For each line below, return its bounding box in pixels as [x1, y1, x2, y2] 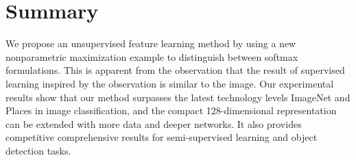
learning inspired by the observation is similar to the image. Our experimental [5, 76, 334, 90]
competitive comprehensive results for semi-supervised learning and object [5, 130, 318, 144]
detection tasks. [5, 143, 71, 157]
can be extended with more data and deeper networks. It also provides [5, 116, 302, 131]
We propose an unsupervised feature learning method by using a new [5, 36, 296, 51]
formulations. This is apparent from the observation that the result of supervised [5, 63, 345, 77]
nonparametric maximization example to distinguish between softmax [5, 49, 298, 64]
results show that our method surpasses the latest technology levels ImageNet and [5, 90, 351, 104]
